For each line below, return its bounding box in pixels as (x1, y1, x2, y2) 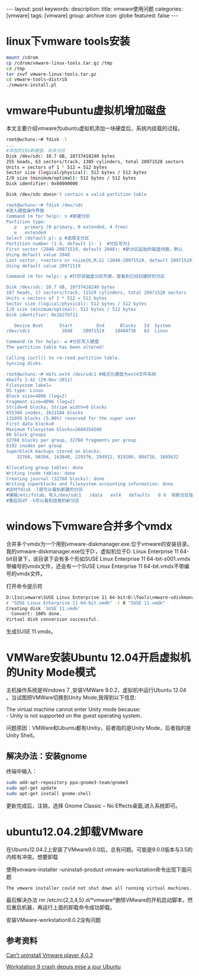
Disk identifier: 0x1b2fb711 (6, 311, 78, 318)
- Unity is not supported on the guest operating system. (6, 712, 142, 719)
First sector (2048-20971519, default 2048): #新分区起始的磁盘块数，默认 (6, 246, 183, 252)
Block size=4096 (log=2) (6, 393, 68, 399)
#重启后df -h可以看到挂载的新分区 (6, 498, 80, 504)
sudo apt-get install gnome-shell (6, 790, 92, 796)
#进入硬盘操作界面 (6, 208, 44, 214)
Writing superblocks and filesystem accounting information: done (6, 481, 174, 487)
